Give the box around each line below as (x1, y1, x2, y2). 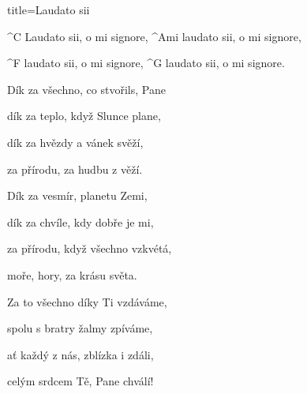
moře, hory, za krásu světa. (7, 266, 137, 283)
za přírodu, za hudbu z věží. (7, 160, 143, 177)
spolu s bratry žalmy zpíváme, (7, 320, 153, 336)
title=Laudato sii (7, 2, 90, 17)
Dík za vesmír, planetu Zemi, (7, 187, 148, 204)
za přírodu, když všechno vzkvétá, (7, 240, 172, 257)
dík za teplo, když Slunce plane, (7, 107, 161, 124)
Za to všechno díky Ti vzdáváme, (7, 293, 167, 310)
